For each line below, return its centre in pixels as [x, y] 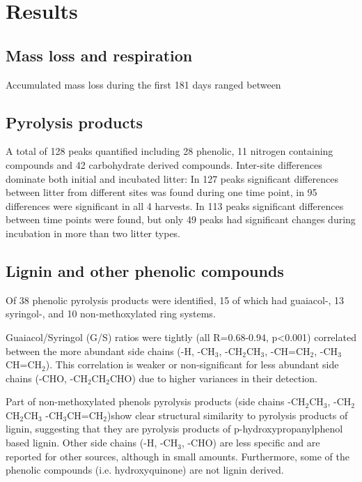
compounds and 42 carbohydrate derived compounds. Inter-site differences [164, 164]
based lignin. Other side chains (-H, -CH [92, 443]
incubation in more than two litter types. [93, 233]
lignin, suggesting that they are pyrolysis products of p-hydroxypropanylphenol [174, 429]
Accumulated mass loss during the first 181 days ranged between [143, 84]
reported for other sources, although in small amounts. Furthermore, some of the [178, 456]
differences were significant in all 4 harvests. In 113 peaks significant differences [175, 205]
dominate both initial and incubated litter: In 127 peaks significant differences [172, 178]
